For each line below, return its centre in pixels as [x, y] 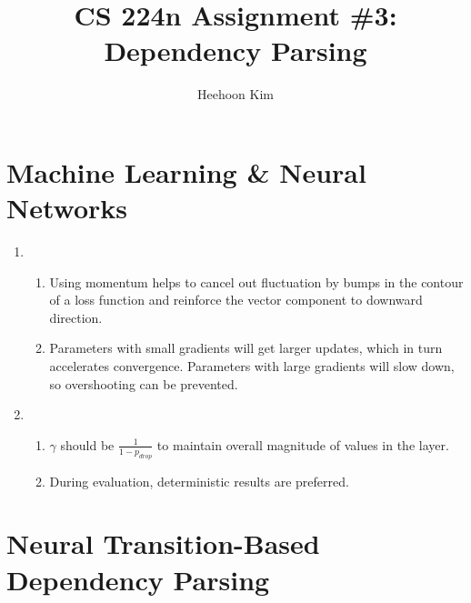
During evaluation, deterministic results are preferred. [199, 481]
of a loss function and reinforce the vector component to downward [236, 300]
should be [87, 444]
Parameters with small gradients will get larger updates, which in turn [246, 348]
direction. [76, 317]
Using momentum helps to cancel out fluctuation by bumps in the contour [256, 281]
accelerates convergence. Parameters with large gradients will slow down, [252, 366]
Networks [67, 208]
